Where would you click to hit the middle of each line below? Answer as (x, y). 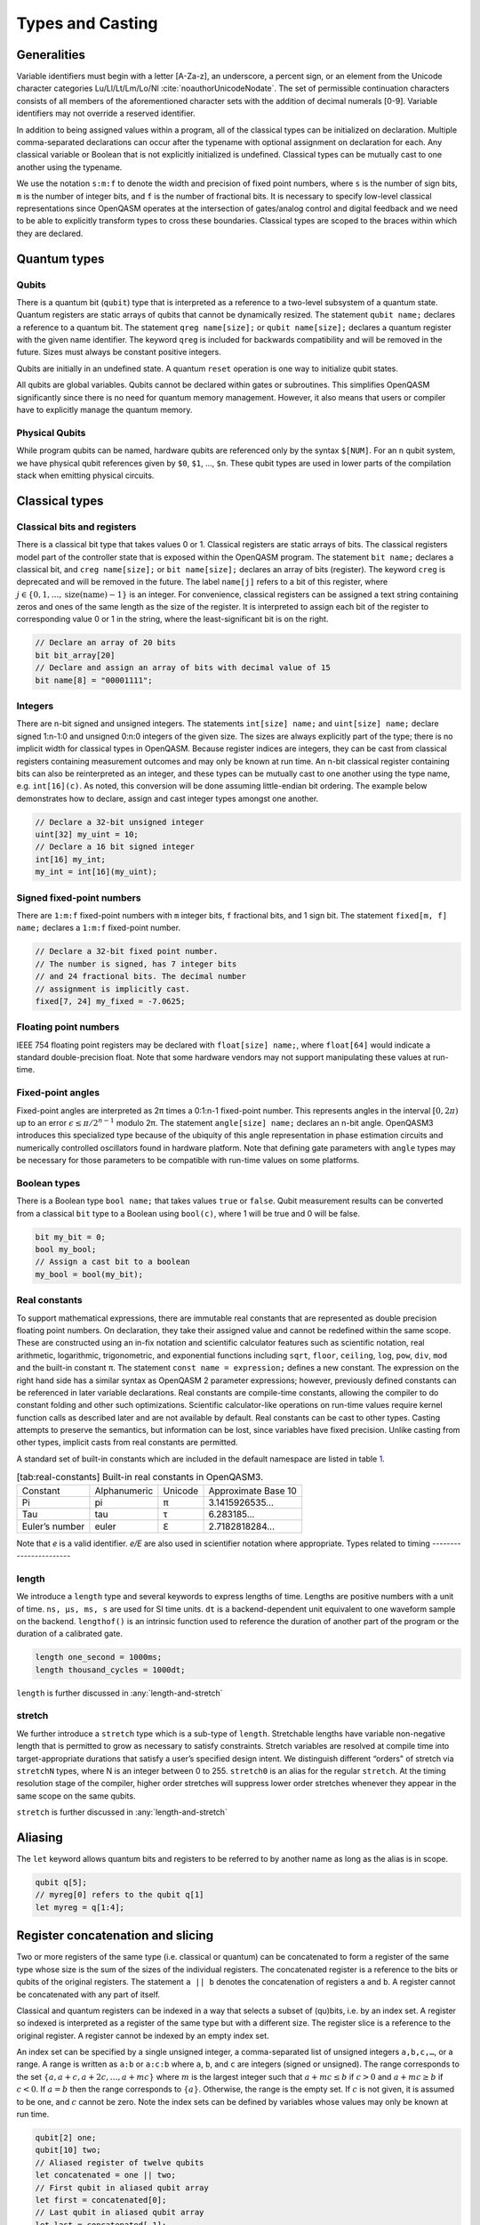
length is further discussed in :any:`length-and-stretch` (120, 1693)
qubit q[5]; (61, 1883)
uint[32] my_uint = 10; (87, 835)
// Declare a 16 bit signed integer (115, 847)
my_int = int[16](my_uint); (96, 872)
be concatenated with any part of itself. (88, 1994)
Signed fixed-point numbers (79, 897)
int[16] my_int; (71, 859)
